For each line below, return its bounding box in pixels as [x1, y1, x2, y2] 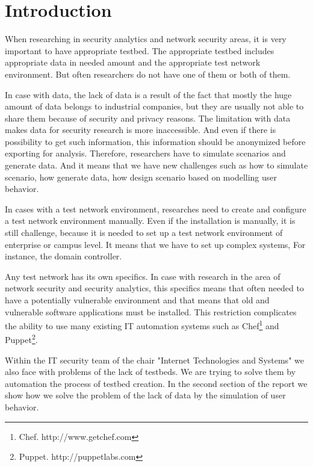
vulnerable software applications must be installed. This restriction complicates [5, 305, 297, 318]
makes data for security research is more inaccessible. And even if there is [5, 123, 276, 136]
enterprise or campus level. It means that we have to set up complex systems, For [5, 238, 306, 250]
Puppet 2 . [5, 332, 38, 346]
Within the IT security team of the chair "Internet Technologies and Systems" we [5, 353, 304, 366]
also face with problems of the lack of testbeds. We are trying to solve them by [5, 365, 296, 378]
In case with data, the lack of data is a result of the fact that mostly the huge [5, 88, 292, 101]
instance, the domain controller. [5, 250, 122, 262]
